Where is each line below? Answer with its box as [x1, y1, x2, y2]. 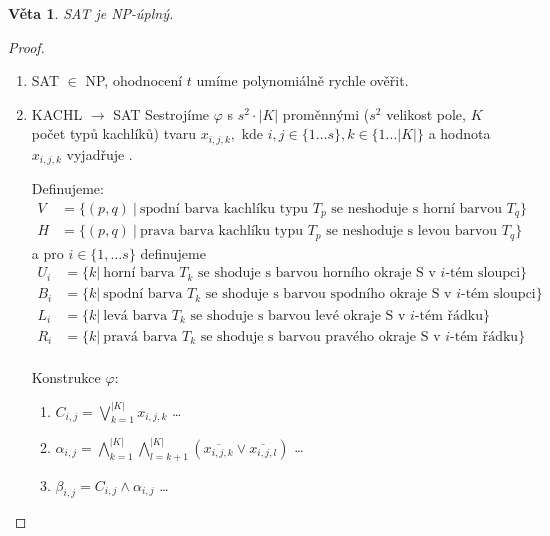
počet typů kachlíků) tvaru [31, 123, 196, 144]
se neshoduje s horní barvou [331, 201, 502, 216]
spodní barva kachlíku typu [139, 201, 309, 216]
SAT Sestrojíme [113, 103, 210, 124]
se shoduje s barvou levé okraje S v [190, 308, 406, 323]
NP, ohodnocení [85, 70, 183, 91]
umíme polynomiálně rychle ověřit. [196, 70, 409, 91]
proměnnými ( [282, 103, 370, 124]
